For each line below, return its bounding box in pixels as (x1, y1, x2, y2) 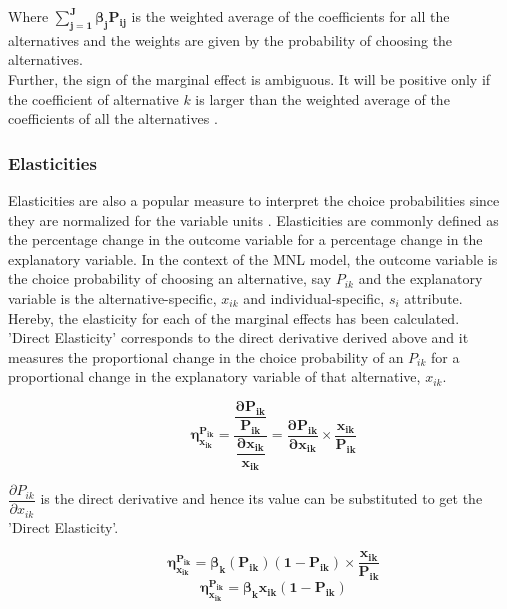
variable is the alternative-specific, (8, 287, 217, 308)
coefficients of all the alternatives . (8, 108, 218, 129)
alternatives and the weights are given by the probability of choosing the (8, 29, 453, 50)
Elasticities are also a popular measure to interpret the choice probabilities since (8, 189, 500, 210)
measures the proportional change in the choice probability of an (8, 346, 404, 367)
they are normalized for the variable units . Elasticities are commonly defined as (8, 209, 499, 230)
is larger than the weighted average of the (195, 88, 450, 109)
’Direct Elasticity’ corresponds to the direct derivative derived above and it (8, 327, 469, 348)
